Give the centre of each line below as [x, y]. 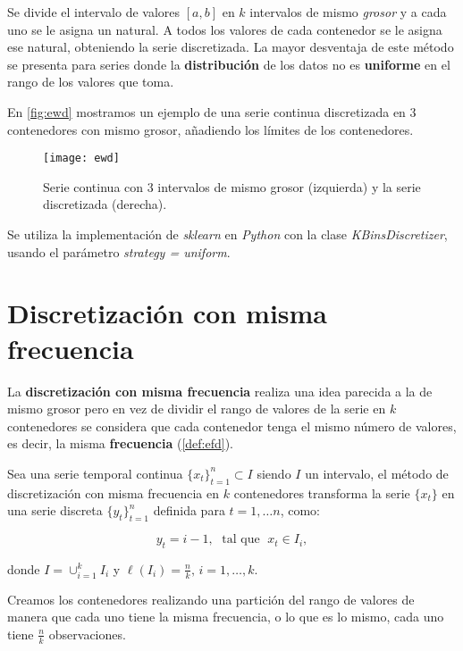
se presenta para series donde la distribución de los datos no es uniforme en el [229, 64]
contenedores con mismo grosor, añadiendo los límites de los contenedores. [210, 129]
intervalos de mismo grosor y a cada [348, 12]
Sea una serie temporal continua [95, 473]
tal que [241, 540]
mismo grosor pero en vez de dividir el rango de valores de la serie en [197, 409]
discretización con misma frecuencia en [114, 492]
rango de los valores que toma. [91, 82]
